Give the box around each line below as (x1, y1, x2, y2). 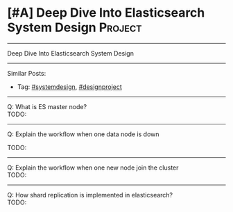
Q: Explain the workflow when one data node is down (7, 130, 159, 138)
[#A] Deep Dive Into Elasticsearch (7, 5, 205, 21)
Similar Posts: (7, 69, 46, 77)
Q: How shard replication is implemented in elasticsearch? (7, 190, 173, 199)
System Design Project (7, 19, 142, 35)
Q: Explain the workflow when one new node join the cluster (7, 163, 179, 172)
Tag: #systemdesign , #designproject (17, 82, 123, 91)
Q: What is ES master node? (7, 102, 87, 111)
